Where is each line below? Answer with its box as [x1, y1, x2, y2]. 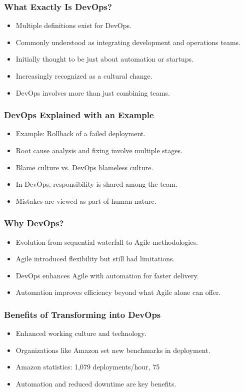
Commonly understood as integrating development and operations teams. [15, 37, 241, 47]
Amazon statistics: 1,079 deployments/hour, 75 [15, 361, 160, 372]
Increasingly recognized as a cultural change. [15, 71, 152, 81]
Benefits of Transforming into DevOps [4, 308, 161, 320]
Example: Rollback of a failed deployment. [15, 128, 146, 139]
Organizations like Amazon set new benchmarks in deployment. [15, 344, 210, 355]
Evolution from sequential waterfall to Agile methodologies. [15, 236, 198, 247]
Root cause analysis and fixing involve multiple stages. [15, 145, 182, 155]
